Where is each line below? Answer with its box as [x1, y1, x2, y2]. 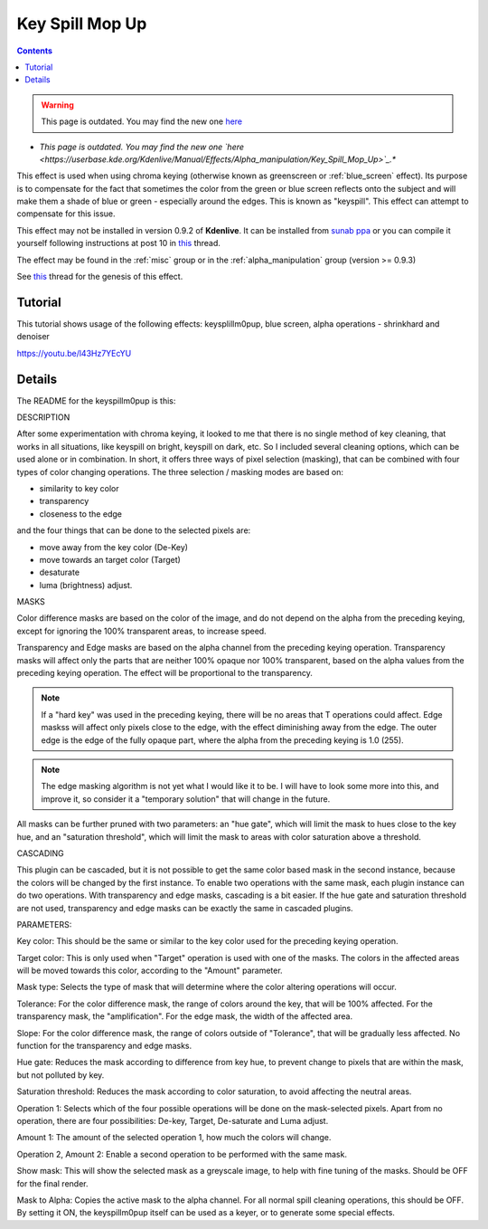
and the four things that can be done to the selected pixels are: [16, 525, 251, 536]
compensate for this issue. [16, 208, 117, 219]
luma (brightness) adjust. [39, 579, 133, 590]
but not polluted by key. [16, 1069, 105, 1081]
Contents [16, 45, 53, 56]
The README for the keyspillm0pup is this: [16, 395, 176, 406]
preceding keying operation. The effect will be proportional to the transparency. [16, 668, 314, 679]
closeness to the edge [39, 508, 122, 519]
